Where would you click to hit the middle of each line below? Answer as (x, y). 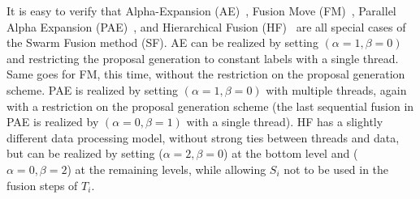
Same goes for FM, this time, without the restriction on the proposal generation (206, 74)
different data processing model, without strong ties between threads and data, (203, 137)
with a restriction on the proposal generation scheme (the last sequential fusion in (210, 106)
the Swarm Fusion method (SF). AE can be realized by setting (162, 42)
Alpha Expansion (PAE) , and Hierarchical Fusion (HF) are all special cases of (206, 26)
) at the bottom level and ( (291, 153)
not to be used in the (336, 169)
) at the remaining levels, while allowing (167, 169)
